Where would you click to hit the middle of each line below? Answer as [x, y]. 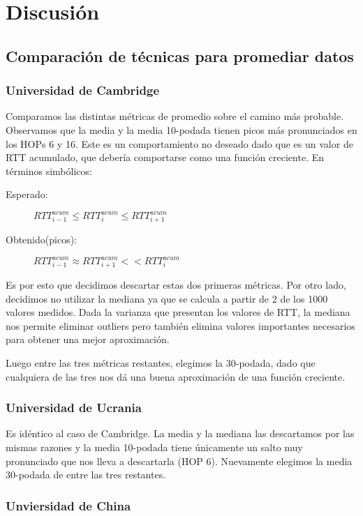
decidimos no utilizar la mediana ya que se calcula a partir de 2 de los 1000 [167, 298]
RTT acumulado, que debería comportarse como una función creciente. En [165, 157]
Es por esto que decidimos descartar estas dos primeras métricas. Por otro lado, [176, 284]
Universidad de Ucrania [74, 408]
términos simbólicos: [49, 170]
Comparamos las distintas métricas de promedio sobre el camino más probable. [175, 116]
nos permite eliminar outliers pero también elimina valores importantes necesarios [180, 325]
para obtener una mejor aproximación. [88, 339]
